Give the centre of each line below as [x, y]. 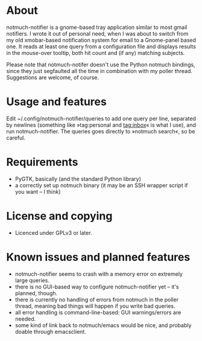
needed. [25, 319]
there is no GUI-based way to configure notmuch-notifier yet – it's [97, 287]
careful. [16, 138]
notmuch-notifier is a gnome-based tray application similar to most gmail [97, 27]
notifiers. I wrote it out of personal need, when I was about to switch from [97, 33]
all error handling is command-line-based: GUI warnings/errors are [98, 312]
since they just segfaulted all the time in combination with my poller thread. [99, 71]
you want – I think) [38, 191]
